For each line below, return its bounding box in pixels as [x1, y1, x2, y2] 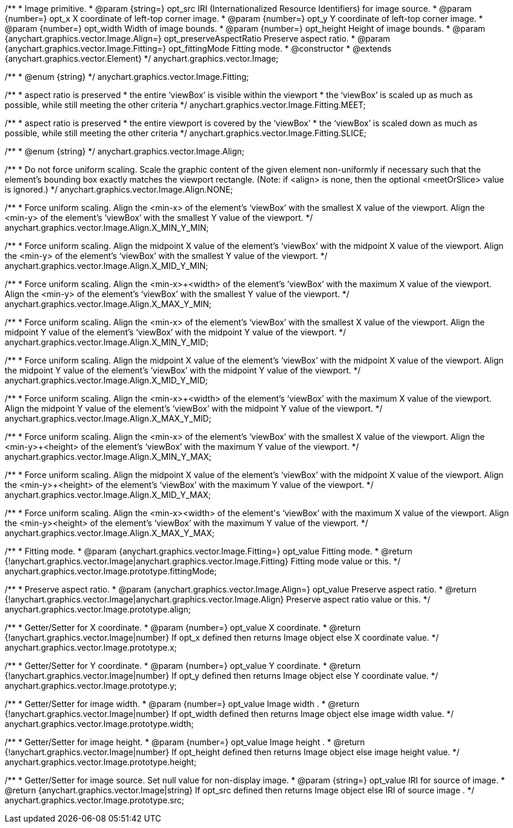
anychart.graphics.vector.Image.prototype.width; [5, 719, 194, 729]
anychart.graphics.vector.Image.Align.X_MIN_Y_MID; [5, 337, 208, 347]
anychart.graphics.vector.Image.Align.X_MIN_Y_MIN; [5, 223, 209, 233]
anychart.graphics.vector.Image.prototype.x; [5, 642, 177, 652]
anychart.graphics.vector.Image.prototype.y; [5, 681, 177, 691]
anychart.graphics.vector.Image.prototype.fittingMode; [5, 566, 217, 576]
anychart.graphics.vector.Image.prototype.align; [5, 604, 191, 614]
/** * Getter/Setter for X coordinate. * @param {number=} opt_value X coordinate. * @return [5, 622, 361, 632]
